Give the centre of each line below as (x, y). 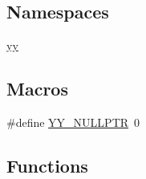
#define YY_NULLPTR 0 (73, 122)
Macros (37, 89)
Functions (47, 165)
